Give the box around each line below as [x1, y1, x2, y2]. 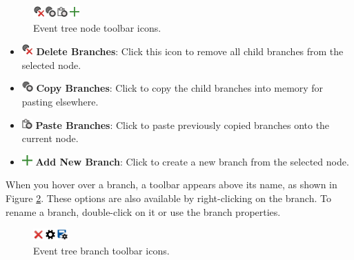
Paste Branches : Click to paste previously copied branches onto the [35, 117, 330, 132]
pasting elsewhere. [21, 94, 99, 108]
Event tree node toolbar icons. [33, 20, 161, 34]
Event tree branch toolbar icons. [33, 243, 170, 257]
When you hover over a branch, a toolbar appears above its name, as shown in [6, 177, 337, 192]
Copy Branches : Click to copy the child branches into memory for [36, 81, 324, 95]
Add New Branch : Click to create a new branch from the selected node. [35, 154, 349, 168]
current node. [21, 131, 79, 146]
